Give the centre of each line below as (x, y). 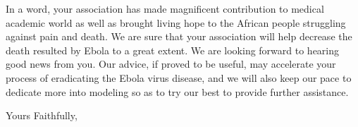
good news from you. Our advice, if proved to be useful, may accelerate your (171, 64)
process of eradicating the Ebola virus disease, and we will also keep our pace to (179, 77)
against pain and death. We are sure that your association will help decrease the (179, 36)
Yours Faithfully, (42, 115)
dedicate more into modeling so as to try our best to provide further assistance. (177, 91)
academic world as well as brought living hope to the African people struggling (176, 22)
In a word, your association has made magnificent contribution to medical (165, 8)
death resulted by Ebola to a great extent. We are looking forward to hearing (173, 50)
